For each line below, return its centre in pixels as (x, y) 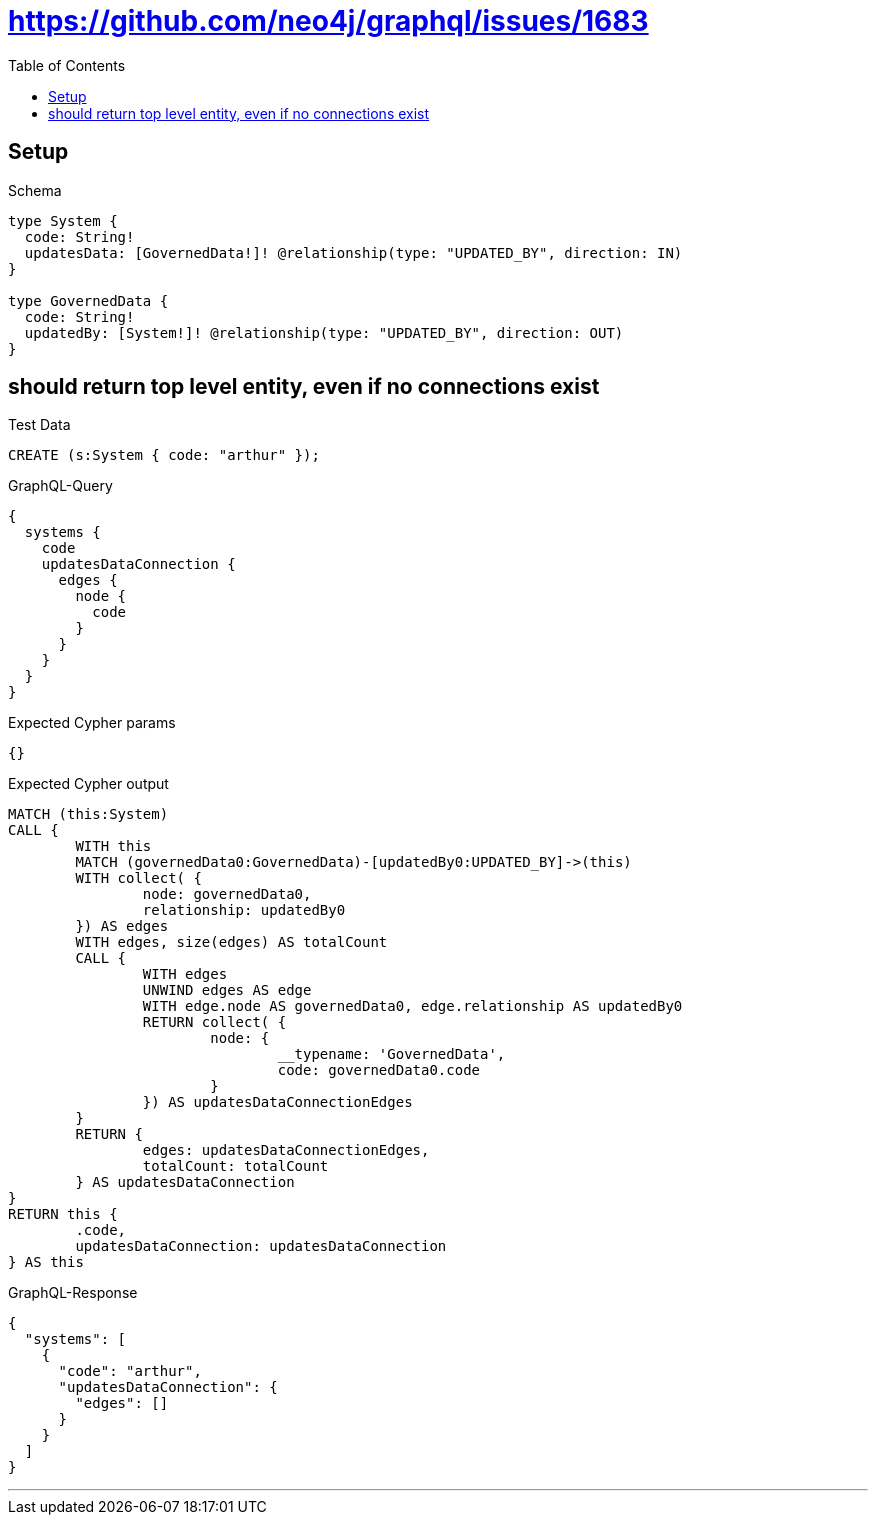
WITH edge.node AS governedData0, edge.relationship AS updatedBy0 (412, 1006)
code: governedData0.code (379, 1070)
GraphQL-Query (60, 486)
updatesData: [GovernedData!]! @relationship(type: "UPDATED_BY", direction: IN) (353, 252)
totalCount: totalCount (235, 1166)
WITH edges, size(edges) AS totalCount (231, 942)
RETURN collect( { (214, 1022)
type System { (63, 220)
